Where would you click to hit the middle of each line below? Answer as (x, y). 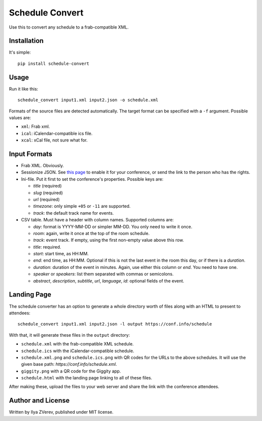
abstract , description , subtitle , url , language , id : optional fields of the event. (109, 281)
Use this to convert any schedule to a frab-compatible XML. (69, 27)
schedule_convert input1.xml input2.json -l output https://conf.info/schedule (115, 324)
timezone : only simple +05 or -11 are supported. (82, 206)
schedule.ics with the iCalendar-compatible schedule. (78, 351)
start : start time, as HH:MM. (61, 254)
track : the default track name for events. (74, 213)
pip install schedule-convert (54, 63)
